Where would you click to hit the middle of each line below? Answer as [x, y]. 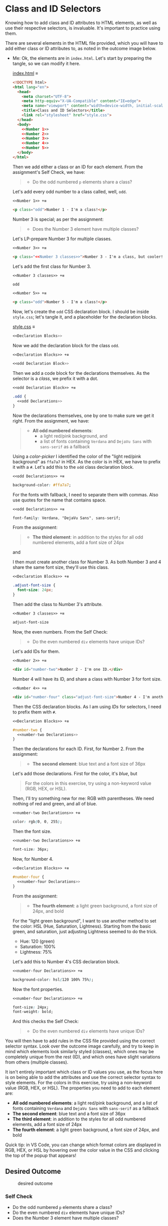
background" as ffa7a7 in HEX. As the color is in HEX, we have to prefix [87, 462]
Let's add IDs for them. [36, 651]
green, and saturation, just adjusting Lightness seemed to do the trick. [85, 931]
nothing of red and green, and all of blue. [55, 804]
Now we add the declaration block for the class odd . [66, 346]
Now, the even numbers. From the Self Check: [60, 632]
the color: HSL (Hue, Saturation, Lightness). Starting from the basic [82, 926]
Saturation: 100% [38, 946]
